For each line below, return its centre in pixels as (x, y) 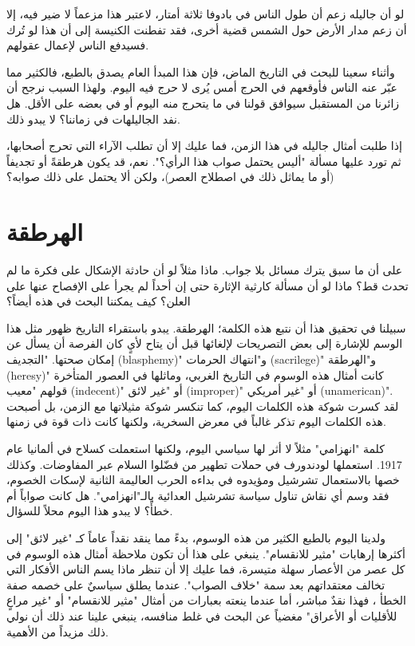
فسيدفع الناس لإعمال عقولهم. (78, 45)
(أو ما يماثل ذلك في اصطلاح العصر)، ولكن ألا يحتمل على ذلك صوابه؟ (170, 177)
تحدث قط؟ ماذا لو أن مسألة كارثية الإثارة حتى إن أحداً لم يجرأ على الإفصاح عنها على (207, 285)
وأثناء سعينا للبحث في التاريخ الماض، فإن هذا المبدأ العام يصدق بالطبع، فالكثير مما (201, 71)
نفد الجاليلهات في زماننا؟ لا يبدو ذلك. (93, 118)
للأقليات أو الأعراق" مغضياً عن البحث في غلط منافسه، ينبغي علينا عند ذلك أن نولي (202, 615)
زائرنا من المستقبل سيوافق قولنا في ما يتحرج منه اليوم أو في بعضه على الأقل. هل (203, 102)
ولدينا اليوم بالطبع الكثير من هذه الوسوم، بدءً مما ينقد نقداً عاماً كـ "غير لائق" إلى (196, 537)
